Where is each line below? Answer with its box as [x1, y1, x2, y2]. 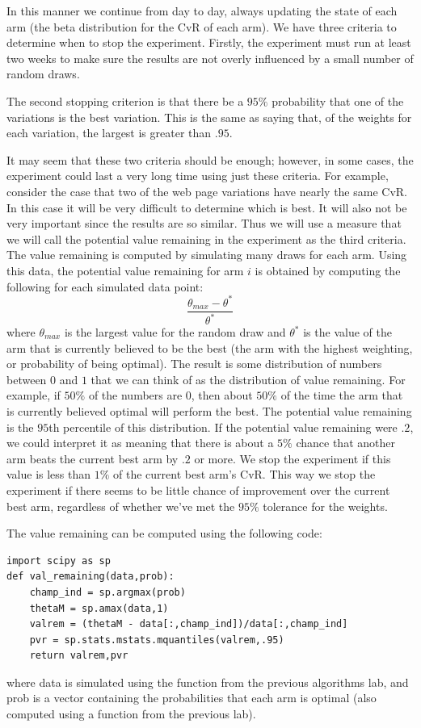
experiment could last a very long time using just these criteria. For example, [6, 167, 389, 184]
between [6, 370, 47, 387]
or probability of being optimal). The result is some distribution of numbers [6, 355, 382, 372]
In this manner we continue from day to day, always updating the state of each [6, 2, 398, 19]
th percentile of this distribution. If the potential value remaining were [48, 418, 398, 435]
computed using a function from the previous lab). [6, 705, 256, 722]
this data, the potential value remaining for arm [6, 261, 244, 278]
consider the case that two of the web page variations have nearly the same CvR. [6, 182, 407, 199]
